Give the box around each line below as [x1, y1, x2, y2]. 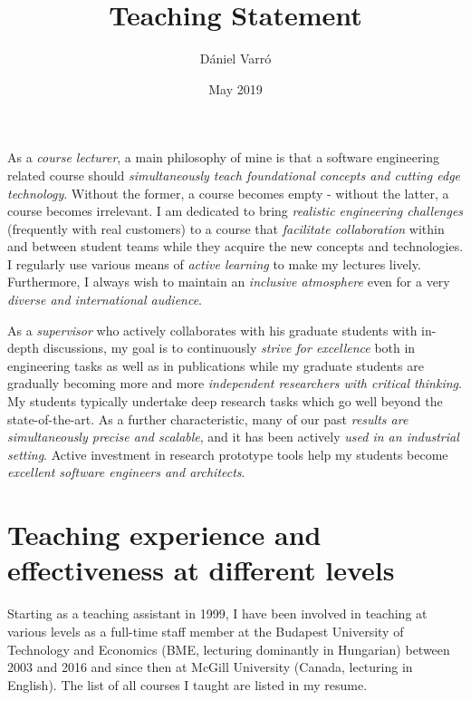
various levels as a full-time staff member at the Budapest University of [7, 621, 404, 640]
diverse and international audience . [7, 290, 203, 309]
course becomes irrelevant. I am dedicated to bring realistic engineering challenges [7, 201, 464, 220]
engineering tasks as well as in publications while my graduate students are [7, 355, 424, 375]
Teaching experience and [7, 516, 322, 553]
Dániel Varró [199, 49, 272, 68]
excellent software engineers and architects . [7, 462, 245, 482]
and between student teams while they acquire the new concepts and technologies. [7, 237, 464, 256]
